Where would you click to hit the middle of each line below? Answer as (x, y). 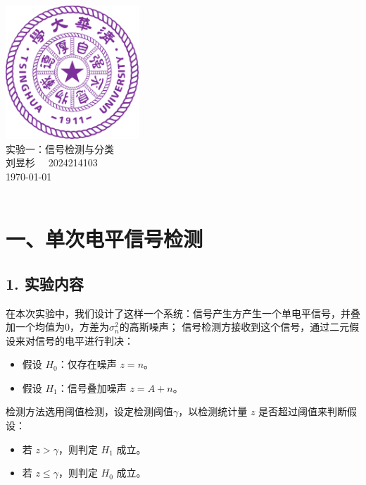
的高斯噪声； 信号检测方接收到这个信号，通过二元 (234, 327)
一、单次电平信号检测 (105, 239)
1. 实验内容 (45, 283)
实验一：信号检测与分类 (60, 148)
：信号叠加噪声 (92, 387)
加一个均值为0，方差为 (57, 327)
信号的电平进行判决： (84, 340)
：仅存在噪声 (87, 364)
